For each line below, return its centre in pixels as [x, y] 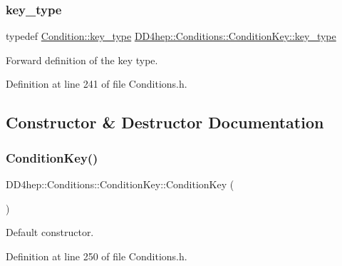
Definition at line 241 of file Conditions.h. [97, 84]
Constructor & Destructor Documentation [165, 122]
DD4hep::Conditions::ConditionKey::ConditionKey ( [120, 184]
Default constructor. [50, 232]
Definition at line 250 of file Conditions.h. [97, 256]
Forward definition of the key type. [82, 60]
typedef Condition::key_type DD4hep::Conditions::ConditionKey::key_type [171, 36]
